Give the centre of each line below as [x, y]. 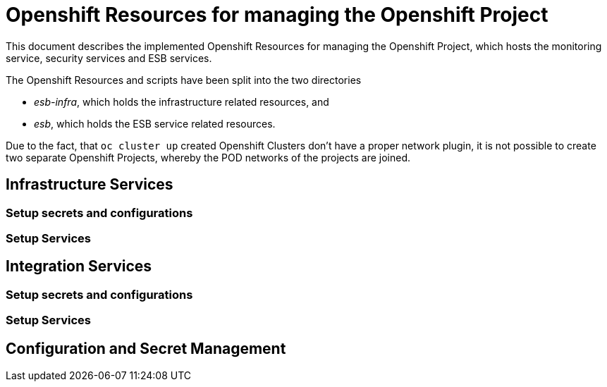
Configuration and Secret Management [146, 348]
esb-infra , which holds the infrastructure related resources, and [182, 102]
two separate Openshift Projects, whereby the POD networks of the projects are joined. [208, 157]
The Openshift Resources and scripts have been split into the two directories [184, 80]
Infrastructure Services [90, 185]
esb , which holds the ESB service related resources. [155, 123]
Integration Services [79, 266]
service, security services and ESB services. [109, 58]
